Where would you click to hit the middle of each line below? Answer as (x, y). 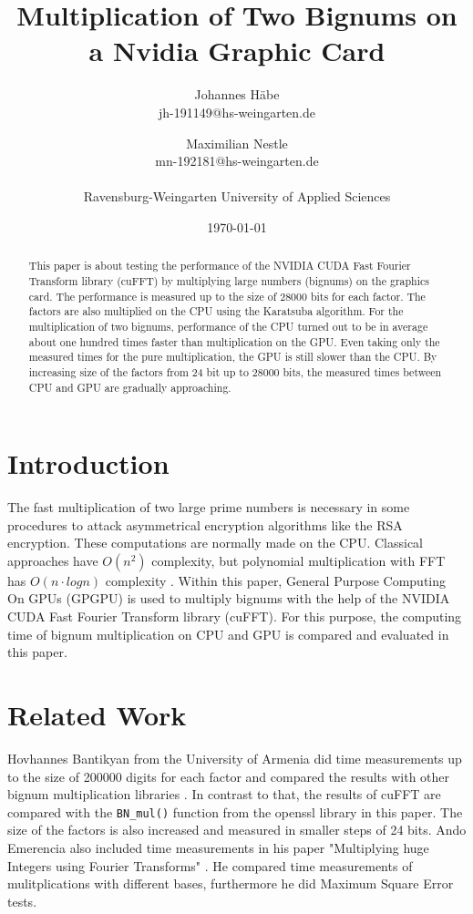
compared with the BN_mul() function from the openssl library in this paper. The (235, 811)
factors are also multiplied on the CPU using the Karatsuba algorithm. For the (216, 311)
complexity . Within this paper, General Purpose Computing (276, 580)
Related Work (97, 715)
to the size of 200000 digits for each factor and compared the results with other (229, 776)
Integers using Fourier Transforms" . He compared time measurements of (210, 865)
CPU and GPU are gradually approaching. (130, 387)
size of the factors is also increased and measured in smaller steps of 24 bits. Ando (237, 830)
